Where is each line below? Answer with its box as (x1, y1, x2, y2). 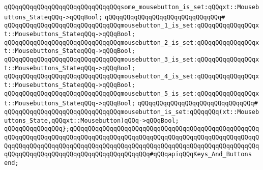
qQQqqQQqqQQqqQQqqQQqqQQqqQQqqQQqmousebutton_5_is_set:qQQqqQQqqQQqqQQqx (4, 90, 259, 97)
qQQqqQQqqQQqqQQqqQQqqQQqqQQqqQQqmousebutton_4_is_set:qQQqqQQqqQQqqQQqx (4, 73, 259, 80)
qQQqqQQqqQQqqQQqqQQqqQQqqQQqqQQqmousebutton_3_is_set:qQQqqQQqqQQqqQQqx (4, 55, 259, 63)
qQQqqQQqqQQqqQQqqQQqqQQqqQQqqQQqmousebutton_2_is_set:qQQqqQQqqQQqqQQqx (4, 39, 259, 46)
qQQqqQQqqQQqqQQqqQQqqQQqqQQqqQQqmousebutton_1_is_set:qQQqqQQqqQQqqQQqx (4, 22, 259, 30)
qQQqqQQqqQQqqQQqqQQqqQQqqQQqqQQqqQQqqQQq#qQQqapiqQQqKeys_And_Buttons (4, 151, 252, 158)
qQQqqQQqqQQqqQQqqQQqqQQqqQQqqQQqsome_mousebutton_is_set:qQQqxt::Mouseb (4, 4, 259, 11)
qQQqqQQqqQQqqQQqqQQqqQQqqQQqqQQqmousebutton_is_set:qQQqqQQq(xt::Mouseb (4, 108, 259, 116)
